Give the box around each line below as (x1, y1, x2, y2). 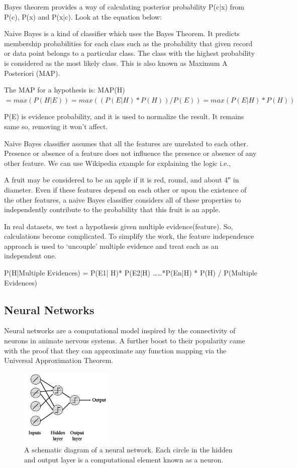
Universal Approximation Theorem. (4, 355, 114, 365)
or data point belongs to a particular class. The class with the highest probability (4, 48, 255, 58)
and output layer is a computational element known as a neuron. (24, 454, 224, 464)
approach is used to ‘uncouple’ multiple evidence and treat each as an (4, 240, 219, 251)
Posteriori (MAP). (4, 67, 60, 78)
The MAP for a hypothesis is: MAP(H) (4, 84, 125, 95)
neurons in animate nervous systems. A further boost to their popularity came (4, 335, 245, 346)
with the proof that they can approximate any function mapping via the (4, 345, 227, 355)
